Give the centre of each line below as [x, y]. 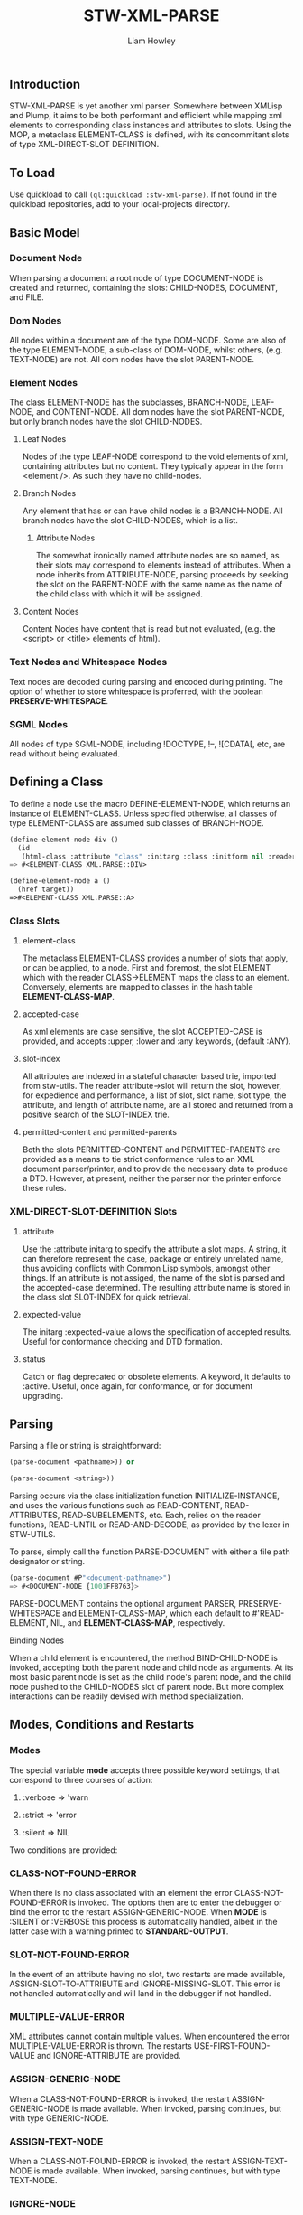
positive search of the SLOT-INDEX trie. [96, 1115]
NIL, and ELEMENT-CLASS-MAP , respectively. [138, 1622]
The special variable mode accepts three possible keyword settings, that [144, 1770]
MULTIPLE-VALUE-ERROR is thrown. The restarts [101, 2046]
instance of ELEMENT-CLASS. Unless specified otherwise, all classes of [143, 813]
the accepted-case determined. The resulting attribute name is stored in [156, 1287]
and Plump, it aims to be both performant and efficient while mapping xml [146, 116]
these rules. [44, 1188]
